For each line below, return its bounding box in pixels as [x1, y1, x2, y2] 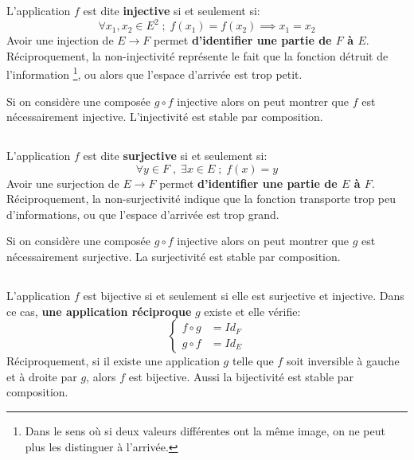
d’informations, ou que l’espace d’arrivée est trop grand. [6, 205, 279, 222]
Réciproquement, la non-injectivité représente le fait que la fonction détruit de [6, 47, 389, 64]
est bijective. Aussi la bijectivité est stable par [128, 368, 354, 384]
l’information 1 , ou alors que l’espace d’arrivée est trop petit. [6, 64, 303, 82]
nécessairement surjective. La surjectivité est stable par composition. [6, 248, 341, 265]
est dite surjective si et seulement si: [83, 147, 268, 164]
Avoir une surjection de [6, 174, 119, 191]
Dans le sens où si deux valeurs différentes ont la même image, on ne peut [25, 423, 385, 439]
